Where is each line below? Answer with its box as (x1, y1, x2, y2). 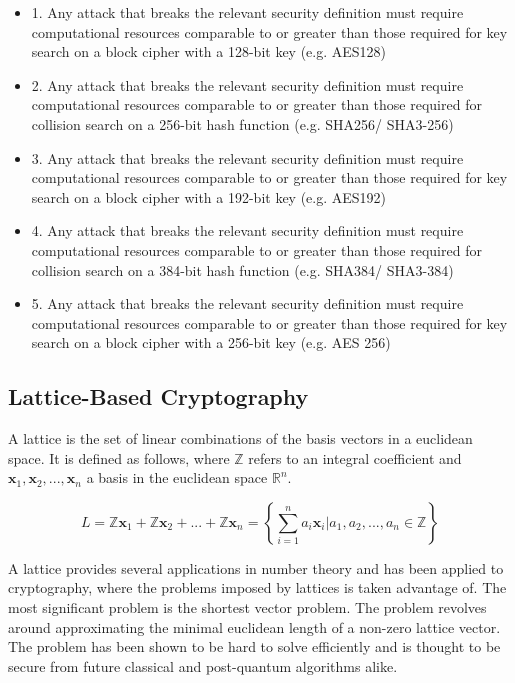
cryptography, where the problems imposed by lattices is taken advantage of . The (8, 577, 507, 598)
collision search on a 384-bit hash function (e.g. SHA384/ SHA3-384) (31, 259, 454, 280)
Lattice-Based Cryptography (8, 381, 309, 412)
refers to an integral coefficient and (248, 447, 462, 468)
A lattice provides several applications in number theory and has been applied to (8, 557, 504, 578)
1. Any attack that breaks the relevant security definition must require (31, 2, 464, 22)
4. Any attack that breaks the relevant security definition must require (31, 220, 464, 241)
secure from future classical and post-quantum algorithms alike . (8, 655, 398, 676)
